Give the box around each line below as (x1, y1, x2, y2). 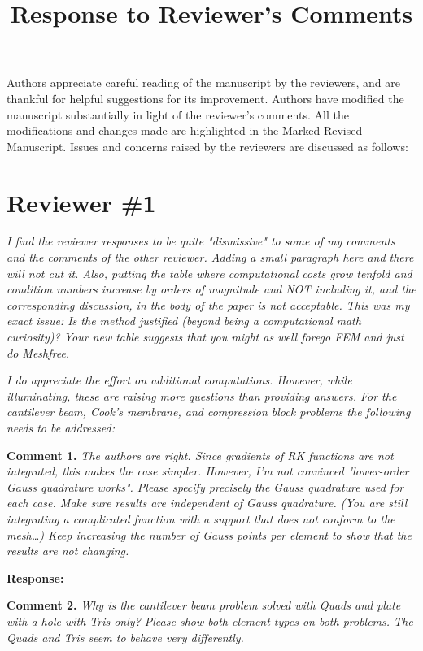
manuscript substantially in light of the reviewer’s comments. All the (7, 106, 349, 123)
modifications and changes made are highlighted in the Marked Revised (7, 122, 363, 139)
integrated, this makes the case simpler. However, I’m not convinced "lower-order (7, 462, 409, 480)
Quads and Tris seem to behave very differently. (7, 628, 244, 645)
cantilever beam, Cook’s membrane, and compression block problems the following (7, 403, 411, 420)
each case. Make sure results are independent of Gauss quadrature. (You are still (7, 494, 408, 511)
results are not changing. (7, 542, 129, 559)
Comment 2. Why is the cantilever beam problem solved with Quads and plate (7, 597, 401, 614)
